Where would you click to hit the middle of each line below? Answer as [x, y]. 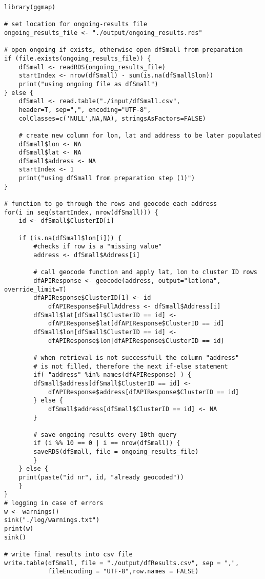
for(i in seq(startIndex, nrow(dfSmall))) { [81, 212]
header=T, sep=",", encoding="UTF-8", [85, 110]
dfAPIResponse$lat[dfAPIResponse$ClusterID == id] [136, 324]
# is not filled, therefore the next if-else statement [131, 366]
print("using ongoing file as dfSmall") [88, 84]
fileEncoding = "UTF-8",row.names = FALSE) [123, 572]
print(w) [19, 529]
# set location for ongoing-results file [76, 24]
